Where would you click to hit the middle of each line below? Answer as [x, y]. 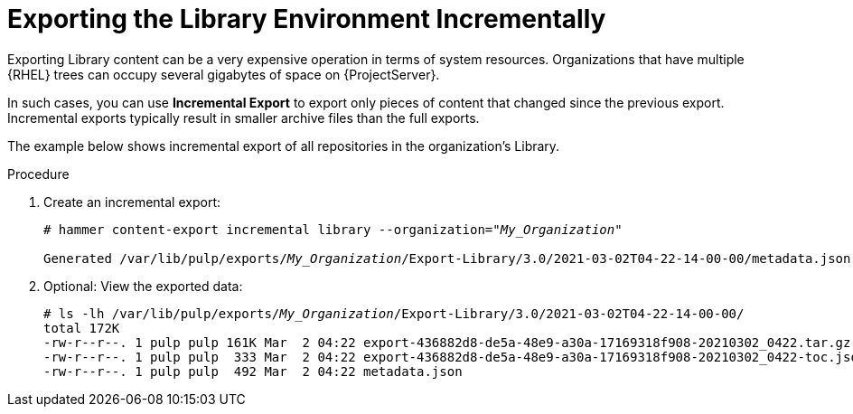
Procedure [38, 174]
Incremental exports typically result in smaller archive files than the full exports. [244, 118]
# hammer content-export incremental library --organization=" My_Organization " [333, 229]
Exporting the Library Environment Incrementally [307, 19]
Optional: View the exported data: [143, 286]
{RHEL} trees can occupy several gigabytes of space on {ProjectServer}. [224, 74]
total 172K [82, 328]
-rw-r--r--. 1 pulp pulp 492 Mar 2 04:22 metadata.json [253, 371]
